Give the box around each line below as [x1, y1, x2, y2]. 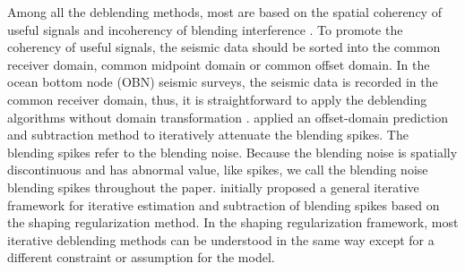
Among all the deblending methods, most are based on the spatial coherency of [7, 3, 442, 21]
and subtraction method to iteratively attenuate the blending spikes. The [7, 125, 409, 144]
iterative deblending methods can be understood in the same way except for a [7, 230, 435, 249]
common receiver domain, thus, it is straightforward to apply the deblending [7, 89, 427, 108]
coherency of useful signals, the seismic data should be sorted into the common [7, 38, 441, 56]
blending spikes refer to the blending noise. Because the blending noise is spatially [7, 142, 458, 161]
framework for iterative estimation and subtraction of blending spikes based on [7, 195, 440, 214]
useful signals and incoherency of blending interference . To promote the [7, 20, 403, 38]
